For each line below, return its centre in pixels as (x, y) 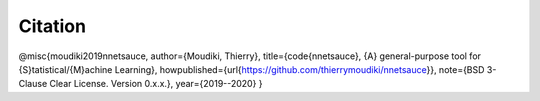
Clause (33, 84)
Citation (52, 26)
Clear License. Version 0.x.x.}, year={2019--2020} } (156, 84)
